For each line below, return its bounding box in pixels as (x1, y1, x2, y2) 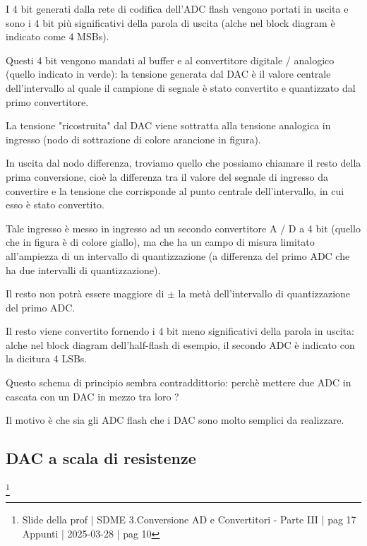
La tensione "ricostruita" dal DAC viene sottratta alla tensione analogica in (6, 118, 331, 133)
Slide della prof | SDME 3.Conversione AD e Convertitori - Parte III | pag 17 (22, 512, 356, 527)
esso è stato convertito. (6, 197, 104, 212)
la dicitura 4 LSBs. (6, 351, 88, 366)
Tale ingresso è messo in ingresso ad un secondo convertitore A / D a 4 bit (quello (6, 220, 361, 235)
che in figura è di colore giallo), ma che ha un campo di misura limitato (6, 235, 315, 249)
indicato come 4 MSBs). (6, 29, 109, 44)
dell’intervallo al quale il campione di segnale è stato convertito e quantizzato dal (6, 80, 356, 95)
